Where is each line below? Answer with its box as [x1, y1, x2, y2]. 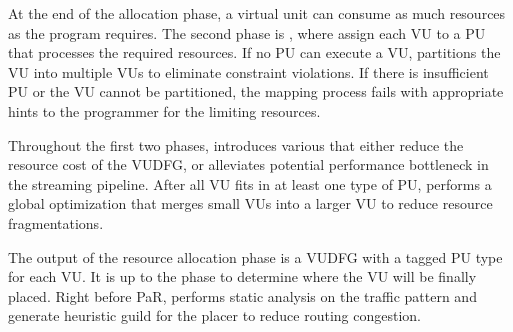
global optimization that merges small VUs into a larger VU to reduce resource [8, 193, 493, 214]
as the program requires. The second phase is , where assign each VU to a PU [8, 22, 486, 43]
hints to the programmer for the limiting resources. [8, 100, 321, 121]
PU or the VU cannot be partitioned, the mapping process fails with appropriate [8, 81, 504, 102]
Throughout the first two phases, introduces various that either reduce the [8, 134, 464, 155]
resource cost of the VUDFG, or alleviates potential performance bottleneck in [8, 154, 489, 175]
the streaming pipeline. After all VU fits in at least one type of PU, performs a [8, 173, 492, 194]
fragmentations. [8, 212, 104, 233]
